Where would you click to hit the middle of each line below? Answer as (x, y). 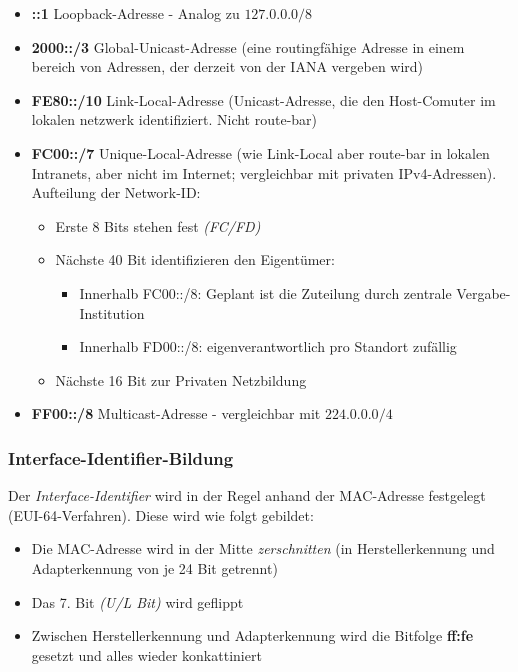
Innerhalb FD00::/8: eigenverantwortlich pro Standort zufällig (268, 346)
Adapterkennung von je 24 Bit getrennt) (154, 567)
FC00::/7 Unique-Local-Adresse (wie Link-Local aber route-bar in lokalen (260, 152)
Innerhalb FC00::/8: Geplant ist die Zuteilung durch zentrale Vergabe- (295, 292)
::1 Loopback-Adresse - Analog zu (135, 13)
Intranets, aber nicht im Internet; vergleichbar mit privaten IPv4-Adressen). (264, 172)
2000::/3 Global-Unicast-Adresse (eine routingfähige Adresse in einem (248, 46)
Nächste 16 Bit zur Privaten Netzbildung (181, 379)
